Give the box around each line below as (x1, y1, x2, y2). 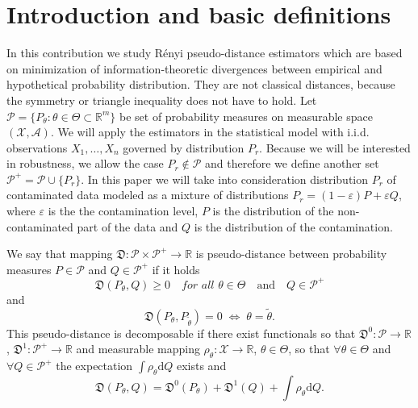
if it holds (152, 260, 200, 277)
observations (6, 139, 68, 156)
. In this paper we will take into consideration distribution (81, 170, 369, 187)
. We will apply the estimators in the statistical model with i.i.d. (50, 123, 370, 140)
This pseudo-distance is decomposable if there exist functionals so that (6, 324, 356, 341)
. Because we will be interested (259, 139, 411, 156)
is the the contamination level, (48, 202, 199, 219)
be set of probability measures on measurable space (119, 107, 373, 124)
